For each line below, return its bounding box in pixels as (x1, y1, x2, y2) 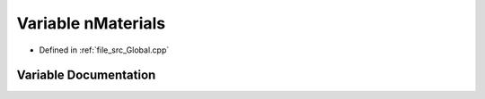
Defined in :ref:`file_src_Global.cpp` (39, 45, 170, 55)
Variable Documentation (16, 68, 156, 83)
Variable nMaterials (16, 13, 166, 33)
